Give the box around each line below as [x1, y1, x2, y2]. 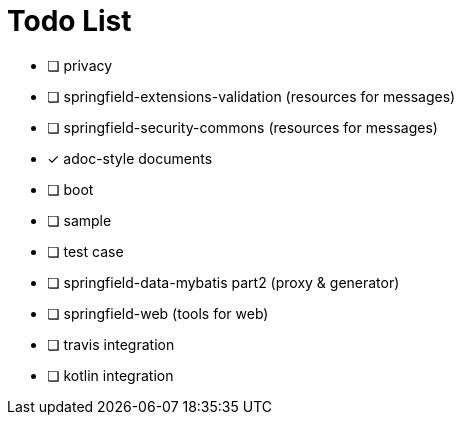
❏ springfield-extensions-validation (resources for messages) [47, 87, 456, 105]
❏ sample [47, 211, 112, 229]
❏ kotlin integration [47, 366, 174, 384]
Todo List [7, 4, 132, 38]
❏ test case [47, 242, 124, 260]
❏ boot [47, 180, 94, 198]
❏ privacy [47, 56, 113, 74]
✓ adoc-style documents [47, 149, 213, 167]
